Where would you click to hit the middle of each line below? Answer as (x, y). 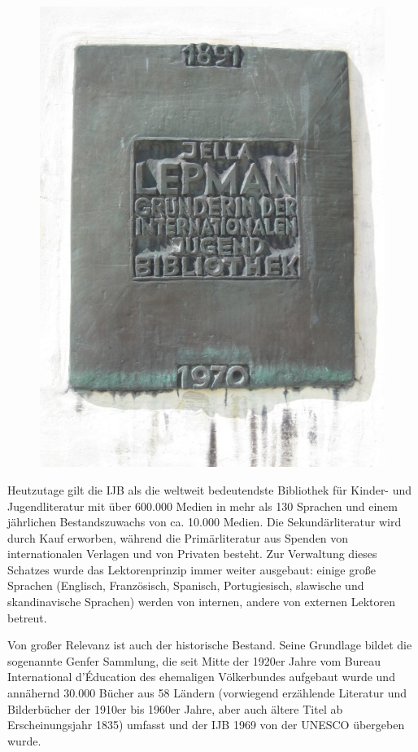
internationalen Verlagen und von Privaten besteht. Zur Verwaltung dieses (192, 554)
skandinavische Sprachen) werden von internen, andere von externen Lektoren (201, 602)
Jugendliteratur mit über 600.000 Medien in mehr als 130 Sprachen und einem (203, 506)
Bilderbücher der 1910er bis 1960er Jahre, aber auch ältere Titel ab (175, 708)
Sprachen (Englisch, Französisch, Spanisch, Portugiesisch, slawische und (186, 585)
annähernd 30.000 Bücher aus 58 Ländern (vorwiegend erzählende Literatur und (207, 693)
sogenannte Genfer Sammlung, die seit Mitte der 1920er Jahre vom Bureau (194, 660)
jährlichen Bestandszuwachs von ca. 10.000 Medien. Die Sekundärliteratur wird (205, 522)
